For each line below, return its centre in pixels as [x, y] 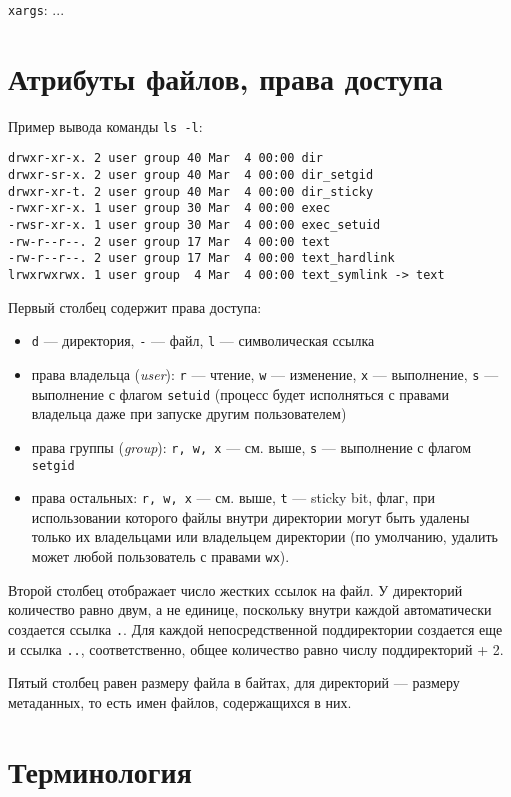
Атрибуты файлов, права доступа [225, 77]
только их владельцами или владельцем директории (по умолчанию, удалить [264, 536]
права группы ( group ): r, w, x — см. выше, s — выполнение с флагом [251, 446]
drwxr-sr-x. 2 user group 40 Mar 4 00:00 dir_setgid [191, 175]
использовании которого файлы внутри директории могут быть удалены [250, 516]
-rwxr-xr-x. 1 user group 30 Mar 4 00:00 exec [169, 208]
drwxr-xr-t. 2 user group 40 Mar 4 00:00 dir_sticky [191, 191]
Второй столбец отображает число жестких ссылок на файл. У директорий [235, 589]
